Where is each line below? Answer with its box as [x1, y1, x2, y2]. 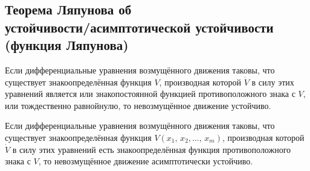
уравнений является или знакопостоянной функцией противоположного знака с [5, 87, 295, 100]
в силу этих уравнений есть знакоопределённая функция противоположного [12, 143, 291, 155]
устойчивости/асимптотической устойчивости [5, 17, 274, 36]
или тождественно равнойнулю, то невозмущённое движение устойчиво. [5, 99, 271, 111]
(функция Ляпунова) [5, 36, 129, 54]
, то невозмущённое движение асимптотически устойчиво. [38, 155, 253, 167]
